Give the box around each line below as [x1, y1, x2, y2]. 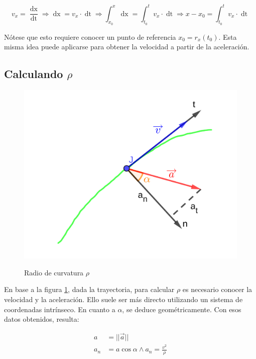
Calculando [4, 66, 63, 82]
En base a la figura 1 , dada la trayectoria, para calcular [4, 284, 175, 295]
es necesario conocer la [182, 284, 252, 295]
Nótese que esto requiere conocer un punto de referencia [4, 31, 176, 42]
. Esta [218, 31, 237, 42]
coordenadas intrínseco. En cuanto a [4, 304, 115, 314]
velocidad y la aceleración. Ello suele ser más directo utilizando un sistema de [4, 294, 243, 305]
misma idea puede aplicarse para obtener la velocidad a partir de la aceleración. [4, 41, 249, 52]
